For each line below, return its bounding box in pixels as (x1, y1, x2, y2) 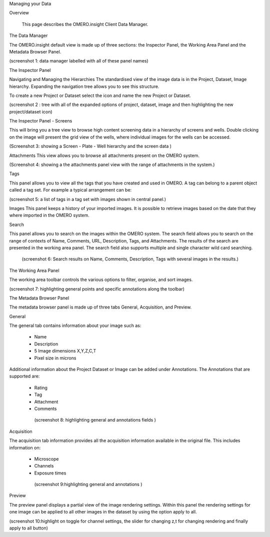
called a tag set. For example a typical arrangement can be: (9, 187, 132, 193)
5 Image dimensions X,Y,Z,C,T (34, 348, 96, 354)
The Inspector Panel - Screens (9, 118, 72, 124)
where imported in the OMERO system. (9, 212, 89, 218)
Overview (9, 10, 29, 16)
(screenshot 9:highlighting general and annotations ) (34, 481, 142, 487)
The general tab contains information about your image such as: (9, 322, 141, 328)
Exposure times (34, 470, 66, 476)
